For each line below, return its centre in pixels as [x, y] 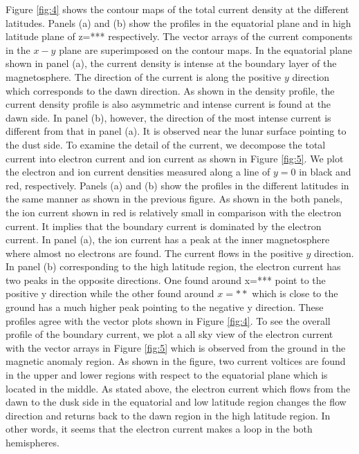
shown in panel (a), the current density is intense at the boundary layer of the [171, 63]
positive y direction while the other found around [110, 293]
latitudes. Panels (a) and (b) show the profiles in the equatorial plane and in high [178, 22]
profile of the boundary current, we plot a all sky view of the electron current [169, 334]
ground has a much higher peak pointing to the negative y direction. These [165, 307]
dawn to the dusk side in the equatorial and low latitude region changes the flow [176, 402]
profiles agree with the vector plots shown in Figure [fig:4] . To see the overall [168, 320]
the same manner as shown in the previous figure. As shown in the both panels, [174, 199]
